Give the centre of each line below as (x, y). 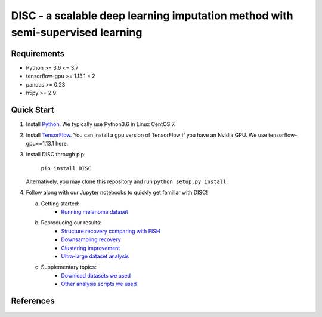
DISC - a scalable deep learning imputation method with (152, 16)
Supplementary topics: (69, 267)
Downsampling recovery (91, 239)
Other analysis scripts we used (99, 284)
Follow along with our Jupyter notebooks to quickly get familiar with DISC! (117, 193)
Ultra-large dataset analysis (95, 256)
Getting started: (60, 204)
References (33, 301)
